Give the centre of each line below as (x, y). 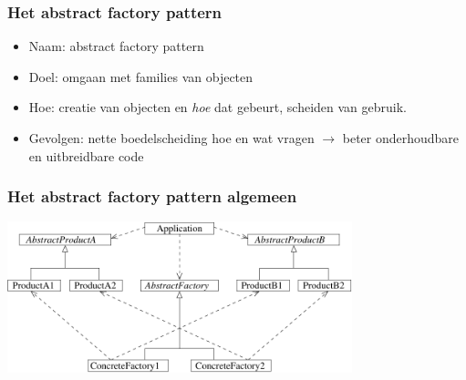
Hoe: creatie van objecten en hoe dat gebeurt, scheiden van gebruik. (217, 107)
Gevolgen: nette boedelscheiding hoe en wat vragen (171, 138)
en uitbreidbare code (86, 155)
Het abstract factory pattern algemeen (152, 196)
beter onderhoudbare (401, 138)
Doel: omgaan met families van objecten (141, 76)
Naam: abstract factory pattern (116, 46)
